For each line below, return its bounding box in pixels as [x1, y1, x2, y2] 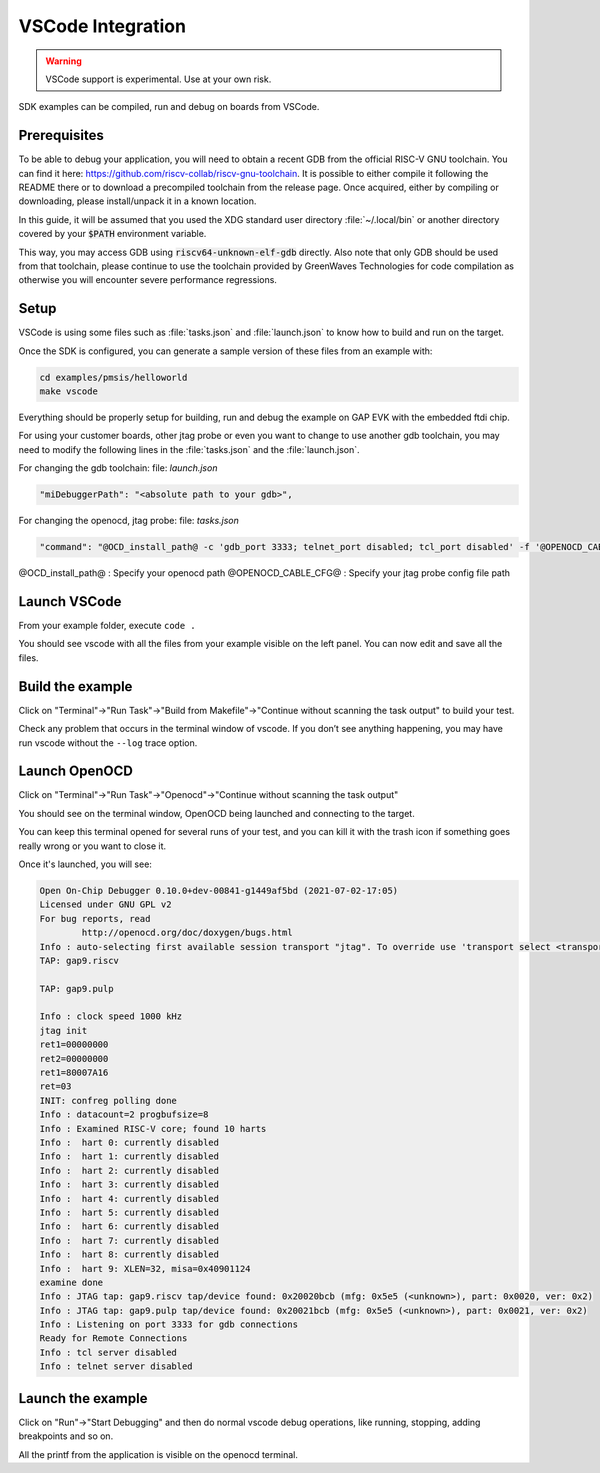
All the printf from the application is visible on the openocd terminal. [18, 1448, 299, 1460]
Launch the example [18, 1390, 148, 1407]
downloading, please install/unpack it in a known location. [18, 195, 257, 207]
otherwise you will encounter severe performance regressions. [18, 274, 277, 286]
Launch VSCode [18, 593, 122, 610]
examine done [39, 1276, 104, 1288]
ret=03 [39, 1081, 72, 1092]
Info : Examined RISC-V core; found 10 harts [39, 1123, 267, 1134]
